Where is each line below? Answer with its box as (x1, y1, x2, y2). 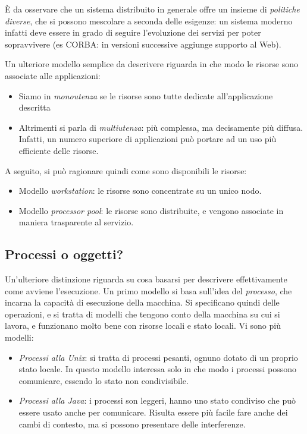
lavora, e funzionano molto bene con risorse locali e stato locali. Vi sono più (5, 319, 281, 332)
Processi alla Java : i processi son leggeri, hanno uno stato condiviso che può (18, 394, 296, 407)
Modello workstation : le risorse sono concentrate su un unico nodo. (18, 184, 262, 197)
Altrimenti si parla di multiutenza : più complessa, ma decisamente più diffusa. (18, 121, 303, 133)
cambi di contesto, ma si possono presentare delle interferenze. (18, 417, 246, 430)
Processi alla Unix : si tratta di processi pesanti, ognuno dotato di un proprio (18, 351, 298, 363)
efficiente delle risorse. (18, 144, 99, 156)
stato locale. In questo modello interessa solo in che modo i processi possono (18, 363, 297, 375)
